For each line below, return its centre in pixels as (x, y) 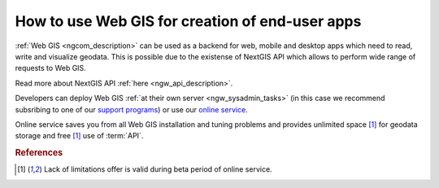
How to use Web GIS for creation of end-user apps (188, 21)
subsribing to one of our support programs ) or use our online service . (131, 109)
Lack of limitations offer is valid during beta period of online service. (158, 169)
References (39, 153)
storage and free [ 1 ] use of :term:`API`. (79, 136)
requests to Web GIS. (51, 68)
